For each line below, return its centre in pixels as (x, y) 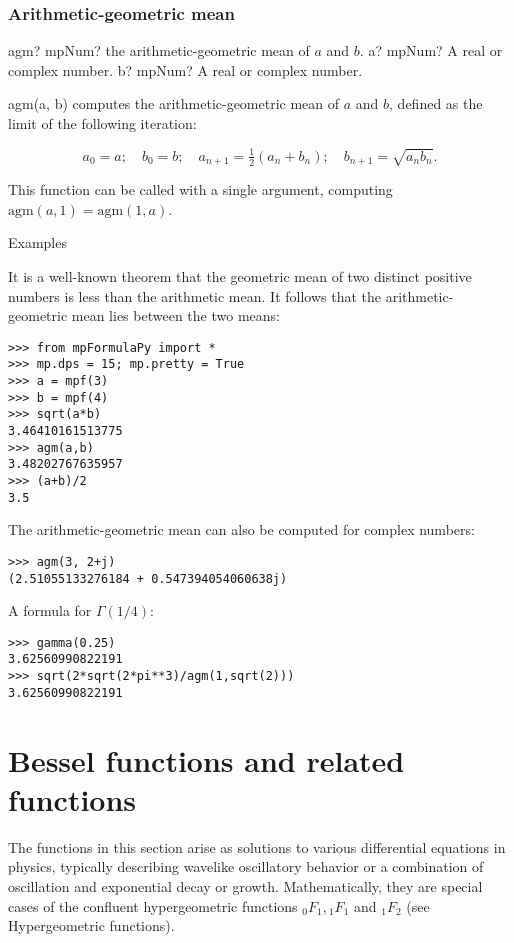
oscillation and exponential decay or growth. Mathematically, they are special (245, 885)
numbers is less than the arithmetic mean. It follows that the (194, 295)
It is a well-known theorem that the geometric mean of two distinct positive (240, 275)
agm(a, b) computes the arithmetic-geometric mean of (174, 103)
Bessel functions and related (206, 759)
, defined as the (436, 103)
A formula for (50, 610)
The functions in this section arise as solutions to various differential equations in (257, 846)
